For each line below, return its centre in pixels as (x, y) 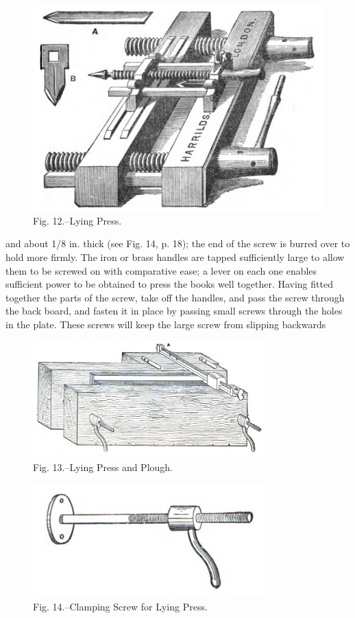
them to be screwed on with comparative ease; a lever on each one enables (161, 270)
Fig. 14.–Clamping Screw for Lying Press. (120, 607)
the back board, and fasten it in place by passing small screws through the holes (174, 311)
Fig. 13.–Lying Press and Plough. (103, 467)
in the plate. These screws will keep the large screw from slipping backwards (166, 324)
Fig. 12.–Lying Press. (77, 220)
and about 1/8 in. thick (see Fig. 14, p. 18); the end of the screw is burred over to (178, 243)
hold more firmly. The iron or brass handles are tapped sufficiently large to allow (175, 256)
